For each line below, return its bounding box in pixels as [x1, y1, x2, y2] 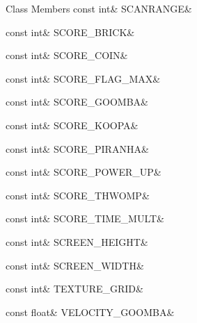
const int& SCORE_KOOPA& [6, 117, 139, 132]
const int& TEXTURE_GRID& [6, 281, 143, 296]
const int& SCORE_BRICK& [6, 24, 135, 39]
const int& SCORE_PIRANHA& [6, 141, 149, 156]
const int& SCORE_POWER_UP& [6, 165, 161, 179]
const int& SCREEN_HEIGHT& [6, 234, 148, 249]
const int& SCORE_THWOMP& [6, 188, 150, 202]
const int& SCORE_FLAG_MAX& [6, 71, 161, 85]
